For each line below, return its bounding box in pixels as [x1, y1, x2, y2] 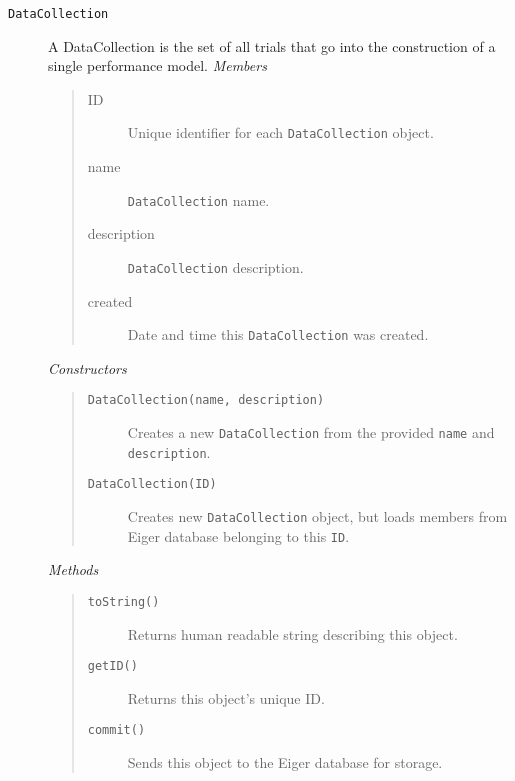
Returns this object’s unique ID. [127, 687, 325, 708]
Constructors [48, 357, 127, 378]
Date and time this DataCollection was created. [127, 324, 429, 345]
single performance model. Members [48, 55, 267, 76]
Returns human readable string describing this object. [127, 623, 458, 644]
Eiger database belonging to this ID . [127, 525, 350, 546]
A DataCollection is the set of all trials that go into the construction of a [48, 35, 496, 56]
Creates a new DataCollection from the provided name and [127, 422, 495, 443]
